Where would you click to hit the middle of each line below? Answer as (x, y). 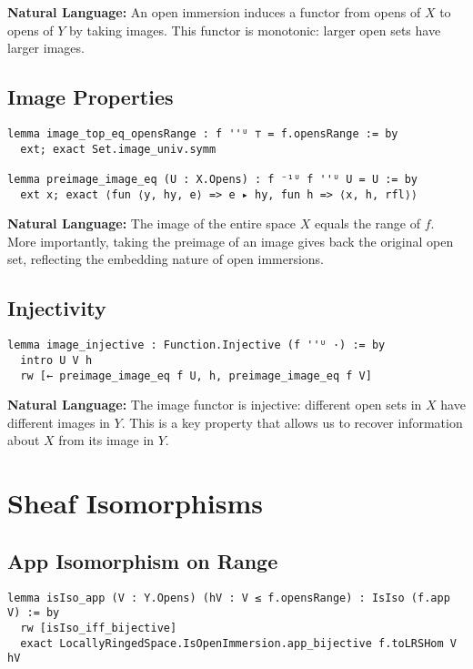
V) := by (34, 613)
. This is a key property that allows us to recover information (292, 422)
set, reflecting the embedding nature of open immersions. (166, 259)
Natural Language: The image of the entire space (152, 223)
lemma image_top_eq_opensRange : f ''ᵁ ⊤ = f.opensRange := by (203, 133)
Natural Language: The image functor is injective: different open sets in (215, 405)
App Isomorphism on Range (143, 560)
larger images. (46, 48)
